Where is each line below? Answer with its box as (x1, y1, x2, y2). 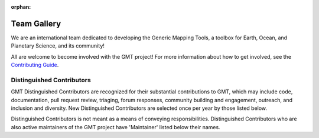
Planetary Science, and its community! (11, 42, 105, 49)
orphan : (11, 4, 31, 10)
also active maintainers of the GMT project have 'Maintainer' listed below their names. (11, 123, 221, 130)
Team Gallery (11, 18, 61, 29)
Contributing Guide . (11, 62, 59, 69)
